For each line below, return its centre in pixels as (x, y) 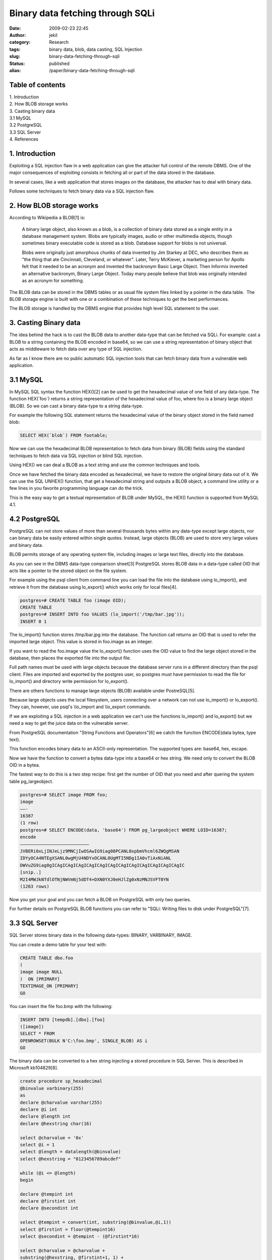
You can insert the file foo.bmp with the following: (61, 1006)
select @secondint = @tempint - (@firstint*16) (80, 1237)
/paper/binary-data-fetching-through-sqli (92, 70)
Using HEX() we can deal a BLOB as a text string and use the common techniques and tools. (105, 465)
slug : (15, 56)
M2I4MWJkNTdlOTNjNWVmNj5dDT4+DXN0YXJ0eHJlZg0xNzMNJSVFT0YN (94, 879)
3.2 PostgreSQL (26, 125)
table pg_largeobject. (31, 781)
